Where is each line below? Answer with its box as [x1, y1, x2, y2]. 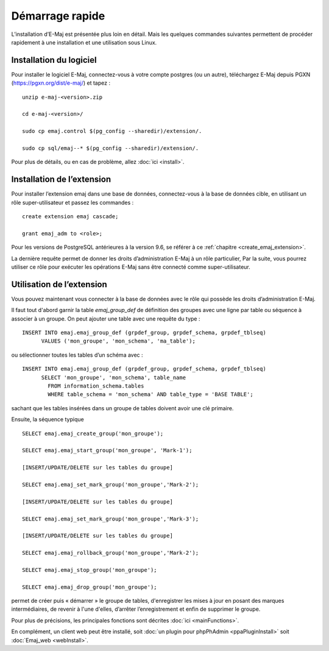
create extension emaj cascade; [22, 213, 119, 220]
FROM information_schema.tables [48, 383, 144, 390]
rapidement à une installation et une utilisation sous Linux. [11, 38, 157, 46]
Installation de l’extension [11, 174, 111, 185]
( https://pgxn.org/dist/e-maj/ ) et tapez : [11, 79, 111, 87]
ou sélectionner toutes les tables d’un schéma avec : [11, 351, 143, 358]
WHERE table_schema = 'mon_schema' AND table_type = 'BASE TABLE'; [48, 391, 253, 398]
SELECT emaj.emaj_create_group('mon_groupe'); [22, 430, 164, 437]
